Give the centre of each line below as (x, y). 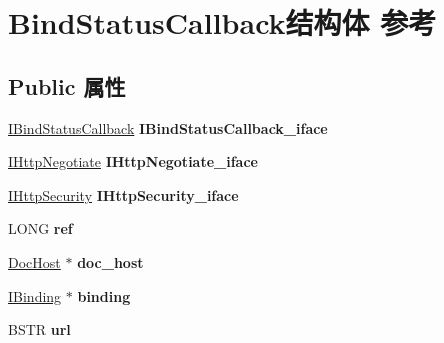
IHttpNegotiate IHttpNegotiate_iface (133, 161)
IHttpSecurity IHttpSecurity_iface (123, 194)
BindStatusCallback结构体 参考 (222, 22)
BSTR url (39, 329)
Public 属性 (67, 85)
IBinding (35, 295)
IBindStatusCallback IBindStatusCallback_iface (168, 127)
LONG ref (40, 228)
